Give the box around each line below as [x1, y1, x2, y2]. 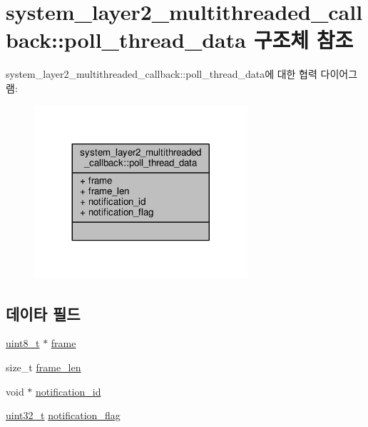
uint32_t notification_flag [6, 408, 121, 423]
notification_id [36, 383, 101, 398]
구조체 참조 [253, 25, 354, 54]
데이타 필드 [6, 302, 81, 324]
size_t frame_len [6, 359, 81, 374]
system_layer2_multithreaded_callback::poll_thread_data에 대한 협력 [6, 66, 317, 81]
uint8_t [6, 336, 40, 351]
